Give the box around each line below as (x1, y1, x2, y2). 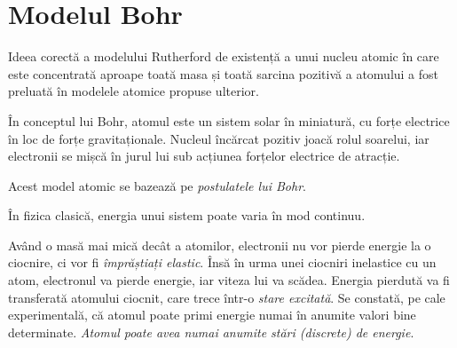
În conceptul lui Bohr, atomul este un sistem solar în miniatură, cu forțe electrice (8, 111, 450, 130)
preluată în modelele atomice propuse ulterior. (8, 82, 259, 100)
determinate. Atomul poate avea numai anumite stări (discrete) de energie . (8, 322, 414, 341)
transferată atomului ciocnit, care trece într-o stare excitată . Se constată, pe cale (8, 288, 445, 306)
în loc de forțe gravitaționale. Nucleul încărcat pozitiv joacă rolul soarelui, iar (8, 129, 429, 147)
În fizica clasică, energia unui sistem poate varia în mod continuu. (8, 206, 366, 225)
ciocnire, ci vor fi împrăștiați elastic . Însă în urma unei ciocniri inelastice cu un (8, 253, 437, 272)
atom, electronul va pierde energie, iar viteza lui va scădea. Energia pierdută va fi (8, 271, 450, 289)
